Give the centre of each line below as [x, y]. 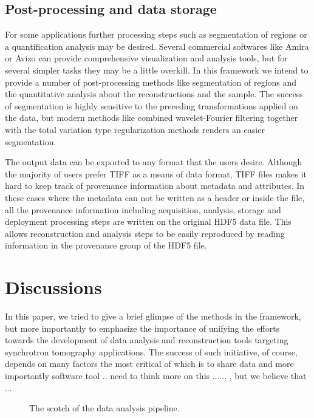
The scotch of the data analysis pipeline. [104, 408]
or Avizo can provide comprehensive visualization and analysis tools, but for [146, 58]
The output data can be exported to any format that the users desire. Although [154, 162]
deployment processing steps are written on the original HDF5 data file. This [148, 221]
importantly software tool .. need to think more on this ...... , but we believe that [156, 375]
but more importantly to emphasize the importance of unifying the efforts [142, 328]
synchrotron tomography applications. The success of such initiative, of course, [151, 351]
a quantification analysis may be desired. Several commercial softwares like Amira [157, 46]
